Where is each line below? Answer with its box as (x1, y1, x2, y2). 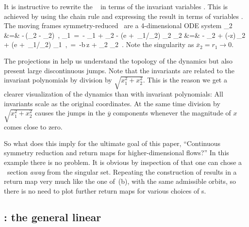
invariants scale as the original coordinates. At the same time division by (4, 98, 220, 108)
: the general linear (4, 209, 101, 224)
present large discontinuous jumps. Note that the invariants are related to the (4, 65, 235, 75)
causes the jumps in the (34, 108, 105, 118)
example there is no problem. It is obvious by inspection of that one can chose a (4, 157, 242, 167)
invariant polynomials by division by (4, 75, 112, 85)
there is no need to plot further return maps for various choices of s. (4, 185, 206, 195)
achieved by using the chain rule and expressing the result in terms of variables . (4, 11, 243, 21)
